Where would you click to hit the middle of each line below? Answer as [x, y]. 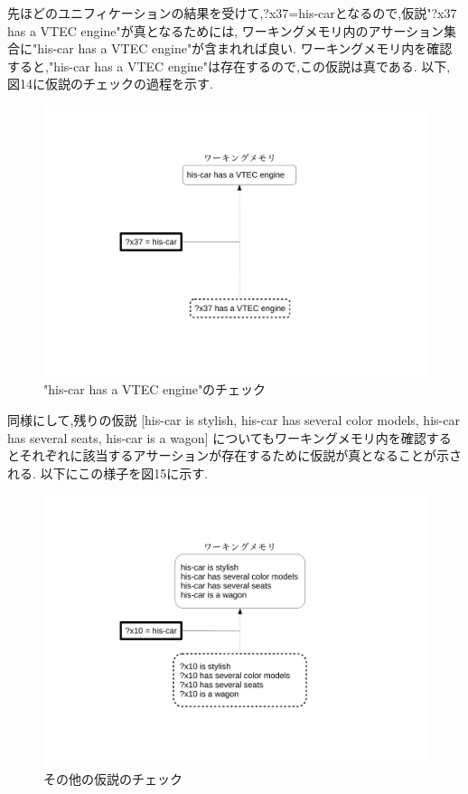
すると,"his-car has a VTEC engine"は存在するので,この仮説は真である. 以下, [229, 66]
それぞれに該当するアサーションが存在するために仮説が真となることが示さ [240, 455]
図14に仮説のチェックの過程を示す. [110, 84]
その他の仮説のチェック [113, 778]
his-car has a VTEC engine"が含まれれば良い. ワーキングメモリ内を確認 [245, 48]
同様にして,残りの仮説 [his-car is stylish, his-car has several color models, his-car [234, 419]
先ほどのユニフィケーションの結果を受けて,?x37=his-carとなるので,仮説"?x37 [232, 13]
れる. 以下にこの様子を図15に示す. [108, 473]
